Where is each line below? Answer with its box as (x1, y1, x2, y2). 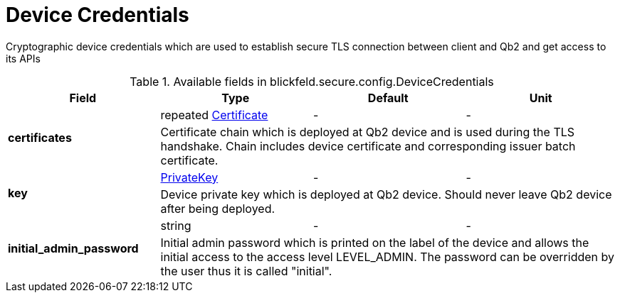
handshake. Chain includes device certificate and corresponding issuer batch (160, 138, 576, 153)
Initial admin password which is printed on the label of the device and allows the (160, 235, 589, 250)
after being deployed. (160, 201, 275, 216)
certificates (8, 130, 72, 145)
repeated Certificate (160, 107, 268, 122)
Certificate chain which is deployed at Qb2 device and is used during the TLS (160, 124, 575, 139)
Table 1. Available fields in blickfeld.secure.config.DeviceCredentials (130, 74, 494, 89)
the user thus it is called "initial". (160, 263, 332, 278)
